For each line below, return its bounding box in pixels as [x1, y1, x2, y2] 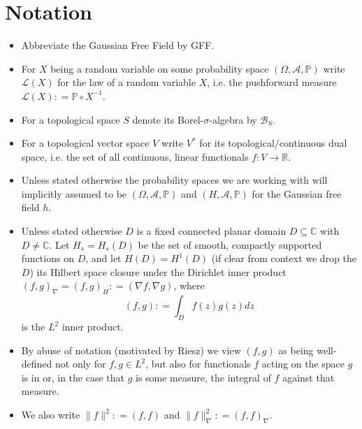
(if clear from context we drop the [211, 251, 357, 266]
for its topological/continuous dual [199, 136, 347, 150]
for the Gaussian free [252, 186, 342, 201]
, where [173, 278, 205, 293]
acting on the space [261, 356, 345, 371]
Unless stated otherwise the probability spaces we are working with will [21, 173, 328, 187]
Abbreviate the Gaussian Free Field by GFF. [21, 38, 215, 52]
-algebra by [209, 112, 257, 126]
